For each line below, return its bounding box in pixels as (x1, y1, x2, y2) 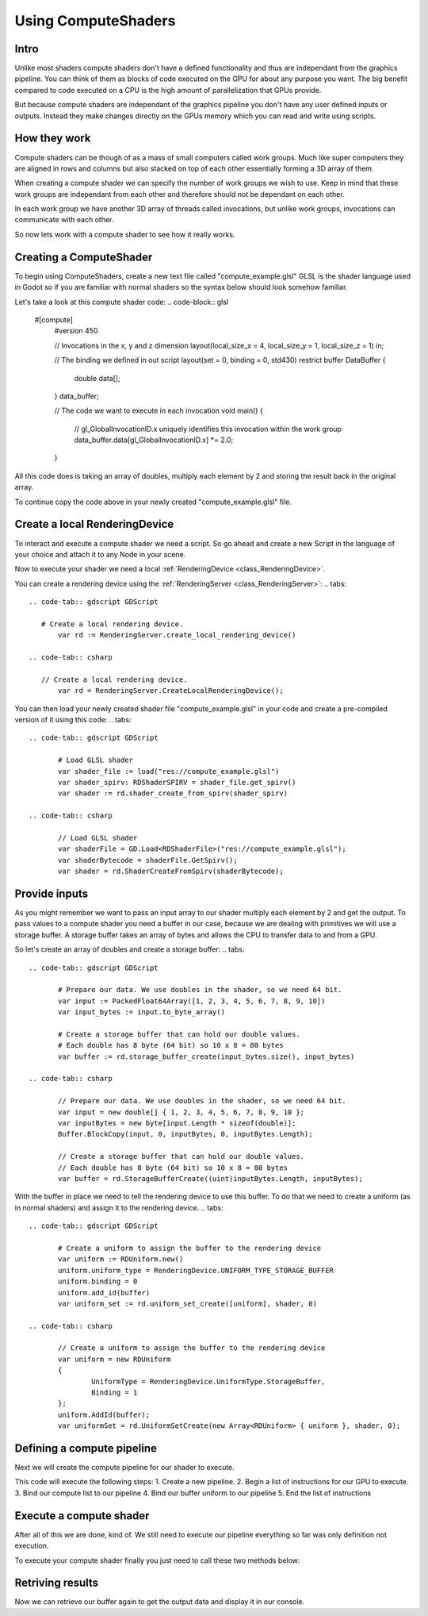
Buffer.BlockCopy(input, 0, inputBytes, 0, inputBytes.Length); (58, 1129, 313, 1139)
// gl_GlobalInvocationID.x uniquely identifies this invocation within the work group (74, 424, 342, 433)
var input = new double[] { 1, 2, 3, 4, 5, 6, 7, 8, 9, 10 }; (58, 1107, 305, 1117)
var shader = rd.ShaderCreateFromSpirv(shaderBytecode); (58, 867, 285, 876)
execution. (14, 1541, 49, 1551)
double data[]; (74, 373, 120, 383)
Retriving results (14, 1576, 99, 1590)
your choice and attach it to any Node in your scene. (14, 549, 186, 559)
